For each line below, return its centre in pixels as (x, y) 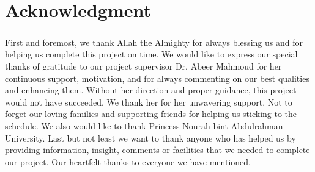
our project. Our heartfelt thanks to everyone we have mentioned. (128, 161)
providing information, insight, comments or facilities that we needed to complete (157, 150)
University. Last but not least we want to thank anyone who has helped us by (150, 138)
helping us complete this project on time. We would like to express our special (151, 54)
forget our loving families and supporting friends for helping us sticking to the (151, 114)
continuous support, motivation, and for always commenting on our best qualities (157, 78)
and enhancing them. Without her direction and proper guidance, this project (151, 90)
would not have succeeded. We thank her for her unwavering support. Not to (149, 102)
